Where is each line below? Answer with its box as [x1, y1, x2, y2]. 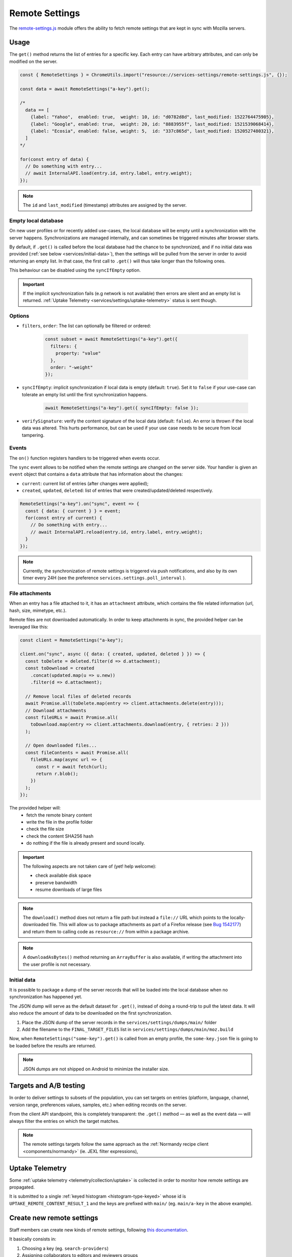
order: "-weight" [50, 365, 93, 371]
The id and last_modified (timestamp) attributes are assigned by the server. [23, 202, 187, 208]
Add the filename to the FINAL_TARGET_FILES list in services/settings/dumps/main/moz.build [22, 1026, 234, 1032]
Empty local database [9, 217, 64, 224]
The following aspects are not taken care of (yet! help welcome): [23, 863, 157, 869]
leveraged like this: [9, 623, 49, 630]
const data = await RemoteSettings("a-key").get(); [20, 86, 150, 92]
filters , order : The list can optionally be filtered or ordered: [22, 323, 151, 329]
